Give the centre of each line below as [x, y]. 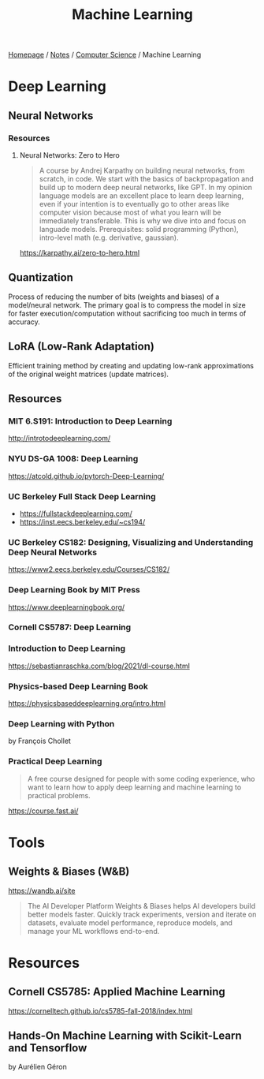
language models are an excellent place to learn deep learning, [141, 196]
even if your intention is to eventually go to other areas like [134, 204]
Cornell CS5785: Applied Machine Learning [117, 992]
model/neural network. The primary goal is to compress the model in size [127, 304]
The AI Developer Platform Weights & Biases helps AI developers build [141, 905]
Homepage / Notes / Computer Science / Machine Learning [105, 55]
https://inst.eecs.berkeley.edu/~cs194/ [82, 521]
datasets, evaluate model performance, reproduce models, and [130, 922]
